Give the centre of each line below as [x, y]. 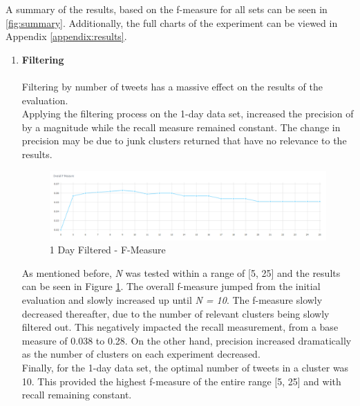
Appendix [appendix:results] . [66, 36]
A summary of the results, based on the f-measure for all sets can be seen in [167, 9]
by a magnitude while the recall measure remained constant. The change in [181, 127]
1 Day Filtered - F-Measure [107, 250]
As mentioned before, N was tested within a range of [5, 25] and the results [181, 272]
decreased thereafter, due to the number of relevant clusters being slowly [176, 313]
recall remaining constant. [77, 395]
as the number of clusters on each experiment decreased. [141, 354]
